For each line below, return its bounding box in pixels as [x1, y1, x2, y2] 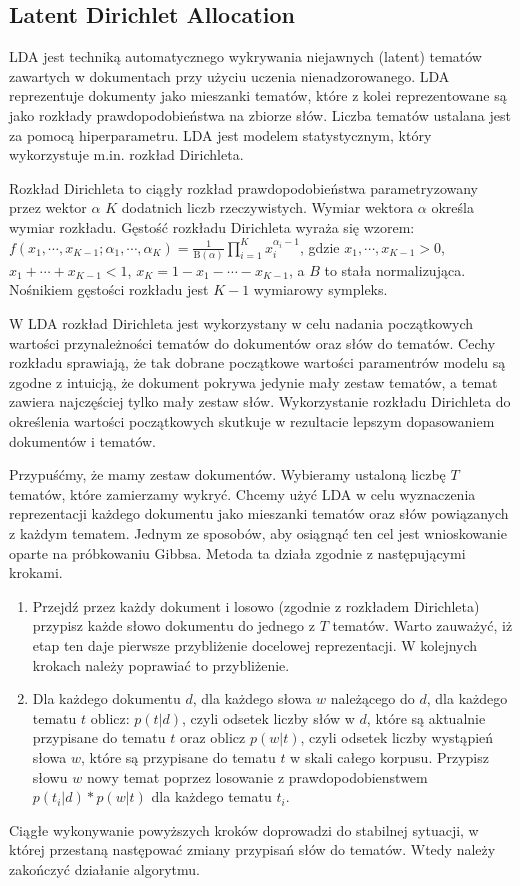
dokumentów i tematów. [9, 430, 156, 451]
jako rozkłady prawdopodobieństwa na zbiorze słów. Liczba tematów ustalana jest [9, 104, 511, 125]
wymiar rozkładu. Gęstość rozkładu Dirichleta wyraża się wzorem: [9, 216, 415, 237]
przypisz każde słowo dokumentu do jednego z [32, 615, 315, 636]
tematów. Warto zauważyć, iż [332, 615, 513, 636]
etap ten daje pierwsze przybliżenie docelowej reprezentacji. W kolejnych [32, 634, 478, 655]
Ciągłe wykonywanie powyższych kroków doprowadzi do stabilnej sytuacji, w [9, 819, 479, 840]
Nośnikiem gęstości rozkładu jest [9, 279, 209, 300]
